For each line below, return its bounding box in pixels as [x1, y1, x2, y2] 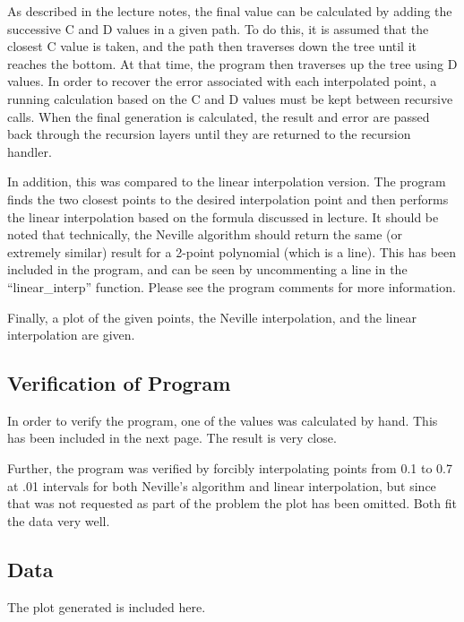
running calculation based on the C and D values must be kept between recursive [7, 89, 453, 108]
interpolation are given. [7, 325, 135, 344]
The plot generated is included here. [7, 597, 206, 616]
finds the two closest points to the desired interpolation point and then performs [7, 189, 449, 208]
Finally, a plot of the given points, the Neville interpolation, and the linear [7, 307, 417, 326]
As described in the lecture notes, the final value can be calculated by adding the [7, 2, 452, 20]
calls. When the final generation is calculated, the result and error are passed [7, 107, 430, 125]
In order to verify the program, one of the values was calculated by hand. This [7, 410, 438, 429]
